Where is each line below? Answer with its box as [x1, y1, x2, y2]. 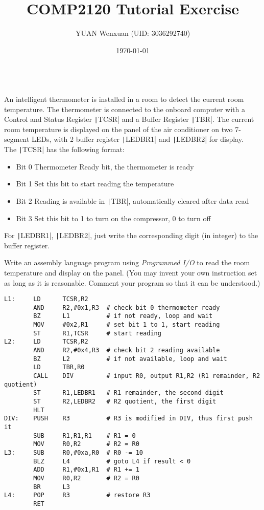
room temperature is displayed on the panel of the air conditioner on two [4, 123, 233, 134]
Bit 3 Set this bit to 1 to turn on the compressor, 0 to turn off [16, 213, 211, 223]
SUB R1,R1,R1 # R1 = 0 [33, 432, 136, 439]
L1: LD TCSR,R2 [4, 295, 88, 303]
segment [4, 134, 30, 144]
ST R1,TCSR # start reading [33, 329, 161, 337]
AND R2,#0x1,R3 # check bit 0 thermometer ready [33, 304, 220, 311]
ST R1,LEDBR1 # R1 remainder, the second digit [33, 389, 224, 397]
